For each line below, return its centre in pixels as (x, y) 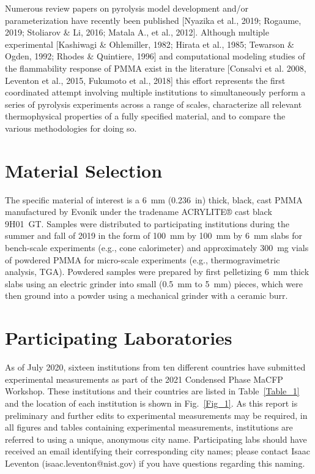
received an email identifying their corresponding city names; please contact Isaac (157, 451)
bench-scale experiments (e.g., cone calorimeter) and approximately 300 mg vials (157, 248)
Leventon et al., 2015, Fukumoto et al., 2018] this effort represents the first (145, 80)
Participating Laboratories (119, 338)
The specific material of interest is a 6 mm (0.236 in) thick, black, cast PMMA (154, 199)
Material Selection (84, 170)
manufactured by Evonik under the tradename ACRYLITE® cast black (139, 212)
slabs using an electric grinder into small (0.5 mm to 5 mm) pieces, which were (154, 283)
